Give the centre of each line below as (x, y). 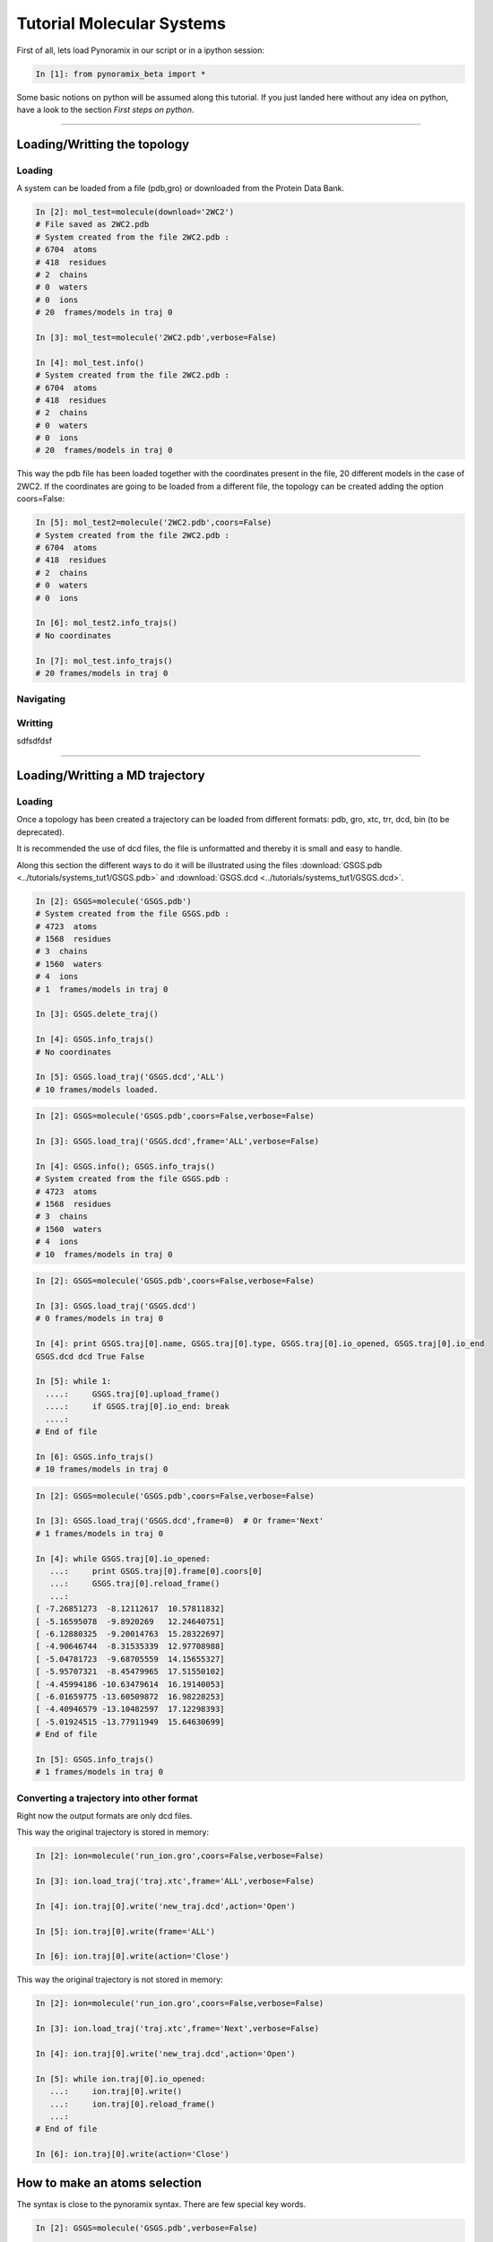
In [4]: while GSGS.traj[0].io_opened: (123, 1559)
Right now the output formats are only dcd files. (104, 1815)
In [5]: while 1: (74, 1382)
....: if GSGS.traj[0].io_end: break (138, 1407)
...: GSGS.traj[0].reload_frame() (135, 1584)
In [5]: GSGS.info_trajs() (95, 1759)
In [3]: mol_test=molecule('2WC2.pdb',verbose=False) (156, 337)
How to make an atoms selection (109, 2182)
